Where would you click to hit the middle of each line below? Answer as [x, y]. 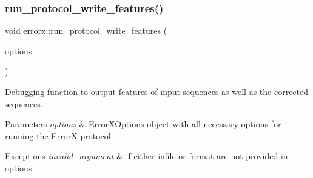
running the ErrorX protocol [58, 135]
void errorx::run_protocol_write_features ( [86, 31]
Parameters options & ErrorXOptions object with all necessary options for [143, 124]
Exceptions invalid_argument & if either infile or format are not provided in [146, 156]
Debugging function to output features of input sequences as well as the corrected [157, 91]
